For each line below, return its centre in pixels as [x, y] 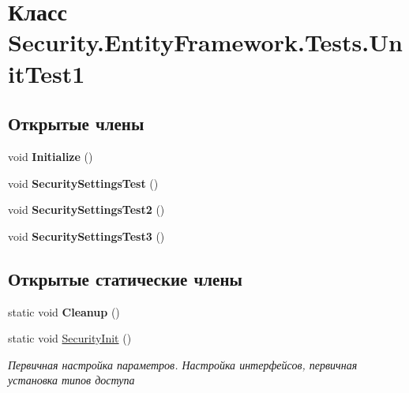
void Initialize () [51, 156]
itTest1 [47, 73]
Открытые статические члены [125, 278]
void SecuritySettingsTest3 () [86, 236]
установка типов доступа [71, 380]
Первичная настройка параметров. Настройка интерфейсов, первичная [183, 364]
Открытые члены [76, 124]
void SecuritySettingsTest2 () [86, 210]
